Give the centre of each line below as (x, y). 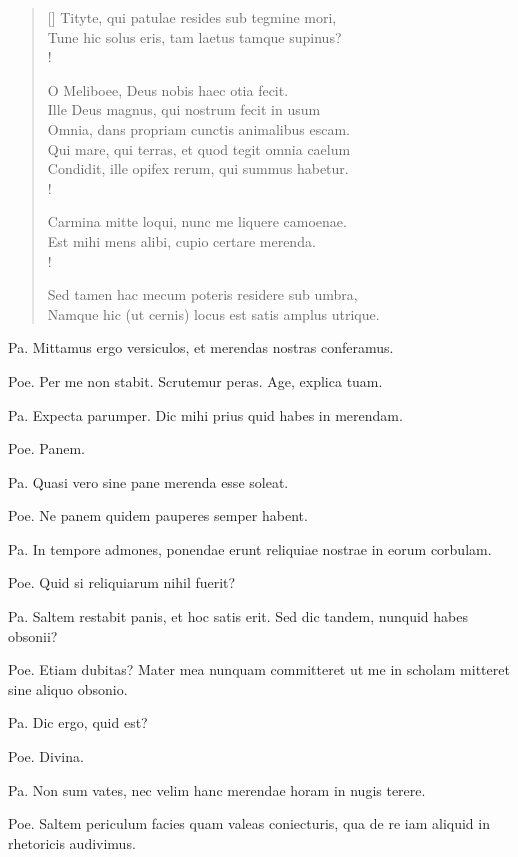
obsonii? (33, 635)
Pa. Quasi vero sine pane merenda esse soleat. (148, 481)
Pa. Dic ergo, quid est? (78, 722)
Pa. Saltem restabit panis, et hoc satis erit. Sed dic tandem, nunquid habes (238, 616)
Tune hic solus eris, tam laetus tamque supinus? (194, 36)
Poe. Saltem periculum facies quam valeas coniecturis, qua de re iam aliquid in (249, 823)
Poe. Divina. (46, 756)
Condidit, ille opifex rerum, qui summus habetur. (198, 168)
